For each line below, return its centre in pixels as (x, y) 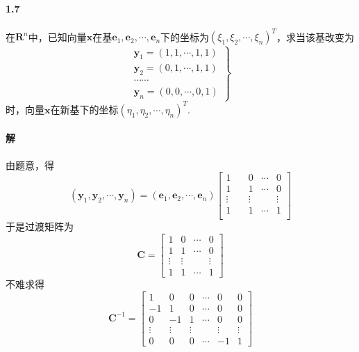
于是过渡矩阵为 (40, 226)
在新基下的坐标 (84, 109)
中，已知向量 (57, 37)
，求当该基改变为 (316, 37)
